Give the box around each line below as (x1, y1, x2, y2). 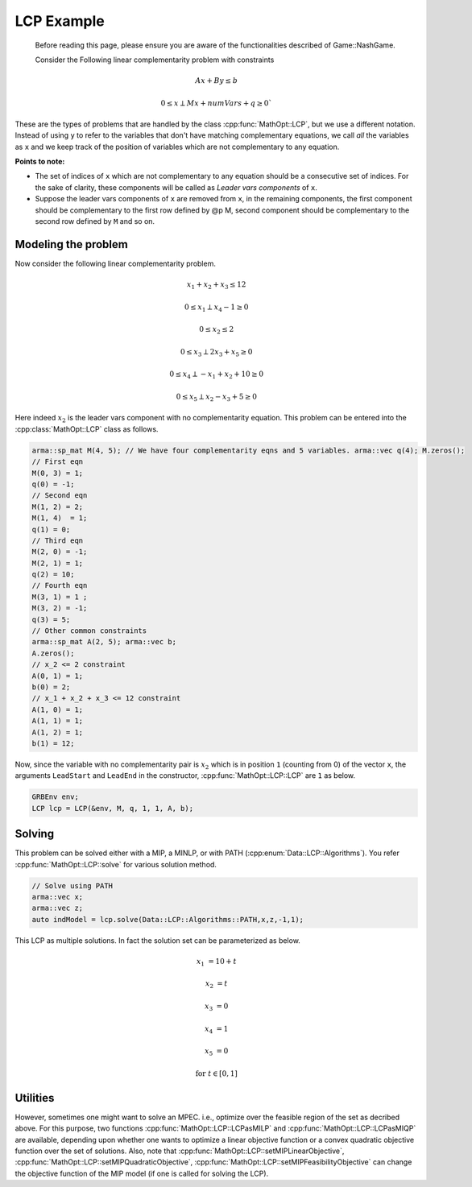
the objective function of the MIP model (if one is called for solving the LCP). (14, 1168, 269, 1178)
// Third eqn (31, 536, 84, 545)
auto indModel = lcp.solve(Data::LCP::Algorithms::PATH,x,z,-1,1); (31, 915, 304, 924)
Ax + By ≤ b (195, 77, 238, 85)
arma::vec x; (31, 892, 84, 901)
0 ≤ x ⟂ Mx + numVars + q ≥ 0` (160, 98, 273, 108)
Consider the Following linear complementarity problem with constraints (35, 55, 275, 64)
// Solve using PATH (31, 881, 113, 890)
